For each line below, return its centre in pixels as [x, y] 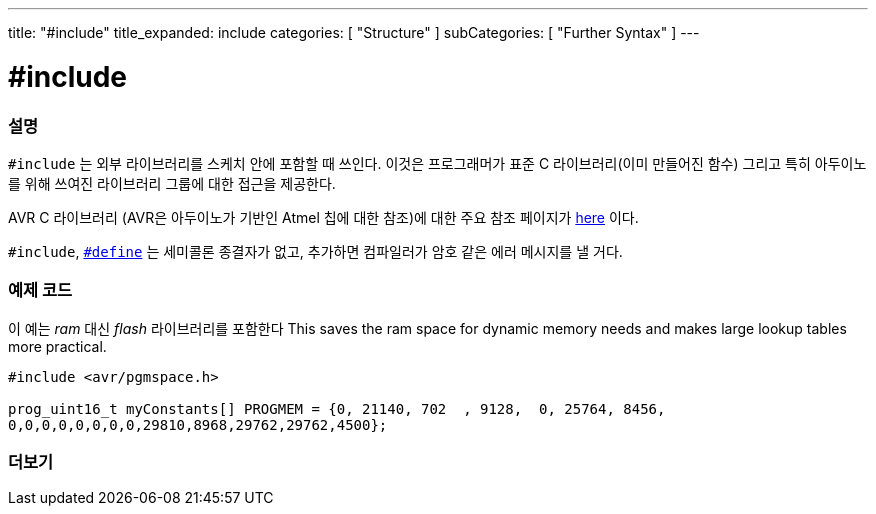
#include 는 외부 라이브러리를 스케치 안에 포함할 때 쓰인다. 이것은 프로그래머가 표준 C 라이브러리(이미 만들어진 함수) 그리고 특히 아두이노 [437, 163]
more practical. [57, 346]
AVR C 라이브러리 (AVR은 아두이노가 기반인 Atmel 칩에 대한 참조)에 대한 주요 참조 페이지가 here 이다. [323, 217]
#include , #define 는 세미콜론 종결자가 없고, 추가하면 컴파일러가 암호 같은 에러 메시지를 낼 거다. [315, 251]
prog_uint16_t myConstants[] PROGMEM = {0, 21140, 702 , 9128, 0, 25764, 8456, [337, 408]
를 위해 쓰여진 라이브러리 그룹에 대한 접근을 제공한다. [172, 183]
